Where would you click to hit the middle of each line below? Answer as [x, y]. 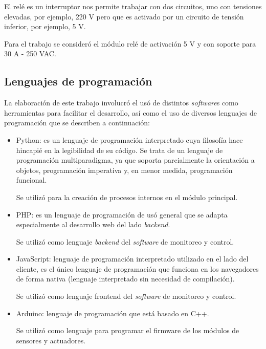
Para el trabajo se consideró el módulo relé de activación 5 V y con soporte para [130, 43]
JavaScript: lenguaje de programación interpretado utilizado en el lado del [132, 259]
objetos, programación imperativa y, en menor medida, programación [124, 170]
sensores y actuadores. [51, 340]
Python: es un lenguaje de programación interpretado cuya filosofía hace [129, 139]
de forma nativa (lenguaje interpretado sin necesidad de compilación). [125, 279]
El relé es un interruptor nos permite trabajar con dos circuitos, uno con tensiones [133, 6]
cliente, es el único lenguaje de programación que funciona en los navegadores [137, 268]
